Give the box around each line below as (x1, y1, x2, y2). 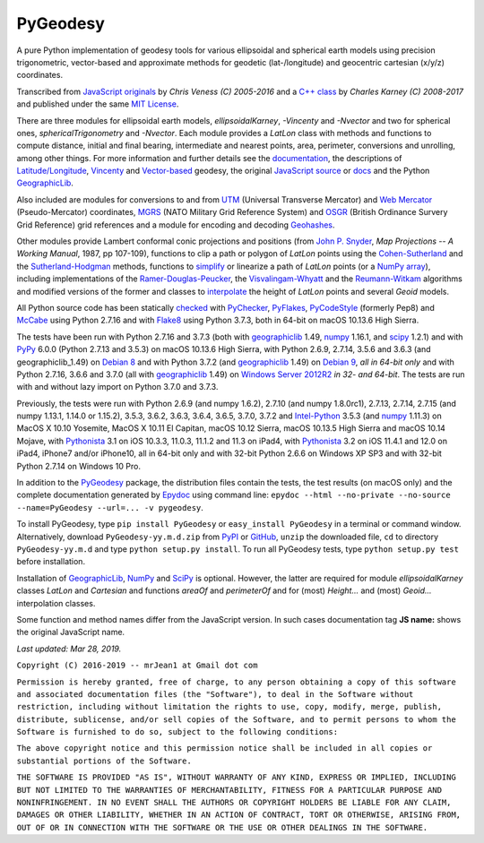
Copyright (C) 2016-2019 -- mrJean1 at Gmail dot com (16, 660, 258, 671)
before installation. (16, 556, 85, 567)
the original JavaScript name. (16, 627, 125, 638)
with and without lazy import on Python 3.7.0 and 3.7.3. (16, 382, 219, 392)
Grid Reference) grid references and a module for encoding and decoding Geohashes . (16, 219, 335, 230)
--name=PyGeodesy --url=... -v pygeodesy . (16, 502, 203, 512)
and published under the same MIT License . (16, 99, 179, 109)
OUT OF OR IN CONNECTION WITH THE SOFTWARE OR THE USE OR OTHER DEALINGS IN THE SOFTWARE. (16, 822, 428, 832)
